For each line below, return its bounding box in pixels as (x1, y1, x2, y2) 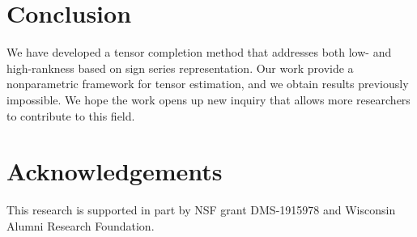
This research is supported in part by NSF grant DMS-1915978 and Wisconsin (6, 201, 396, 218)
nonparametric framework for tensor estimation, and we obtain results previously (6, 75, 409, 92)
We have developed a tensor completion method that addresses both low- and (6, 44, 392, 61)
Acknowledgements (6, 154, 223, 188)
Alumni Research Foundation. (6, 217, 155, 234)
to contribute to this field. (6, 107, 135, 124)
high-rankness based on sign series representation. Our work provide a (6, 59, 354, 76)
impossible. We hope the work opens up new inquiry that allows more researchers (6, 91, 411, 108)
